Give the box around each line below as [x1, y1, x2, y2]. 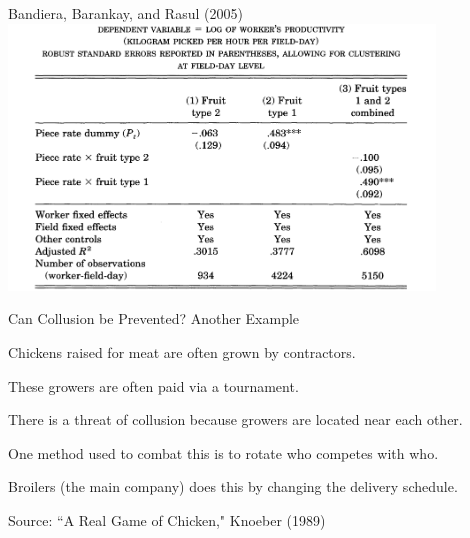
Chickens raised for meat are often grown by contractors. [8, 341, 356, 362]
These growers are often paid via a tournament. [8, 375, 299, 396]
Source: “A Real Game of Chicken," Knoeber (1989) [8, 509, 326, 530]
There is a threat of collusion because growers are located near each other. [8, 409, 463, 430]
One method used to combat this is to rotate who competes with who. [8, 442, 439, 463]
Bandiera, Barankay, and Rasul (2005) [8, 3, 243, 23]
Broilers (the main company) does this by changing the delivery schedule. [8, 476, 458, 497]
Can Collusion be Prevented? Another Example [8, 308, 300, 329]
